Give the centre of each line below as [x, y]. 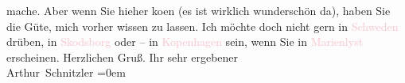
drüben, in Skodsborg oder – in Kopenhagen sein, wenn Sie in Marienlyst [185, 41]
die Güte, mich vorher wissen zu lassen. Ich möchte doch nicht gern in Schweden [202, 26]
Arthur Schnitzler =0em [66, 72]
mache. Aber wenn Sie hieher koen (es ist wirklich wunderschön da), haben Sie [199, 10]
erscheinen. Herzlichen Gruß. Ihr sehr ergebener [123, 57]
